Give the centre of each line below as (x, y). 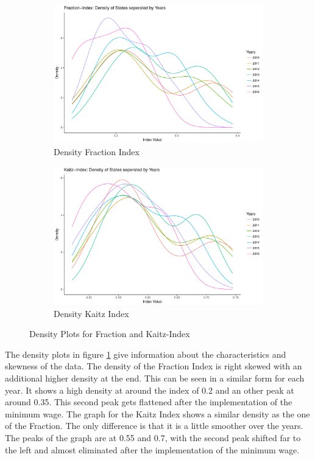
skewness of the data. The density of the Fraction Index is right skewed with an (154, 366)
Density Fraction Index (97, 152)
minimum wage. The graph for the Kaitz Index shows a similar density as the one (157, 413)
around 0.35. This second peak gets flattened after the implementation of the (149, 402)
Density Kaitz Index (91, 313)
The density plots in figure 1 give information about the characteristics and (146, 354)
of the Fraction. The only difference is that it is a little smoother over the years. (154, 426)
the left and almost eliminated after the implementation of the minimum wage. (152, 449)
